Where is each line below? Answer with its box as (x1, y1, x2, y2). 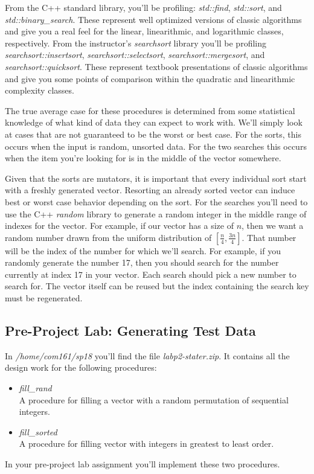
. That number (242, 231, 296, 243)
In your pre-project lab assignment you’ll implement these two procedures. (5, 458, 280, 470)
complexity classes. (5, 84, 74, 97)
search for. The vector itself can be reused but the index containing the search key (5, 280, 309, 292)
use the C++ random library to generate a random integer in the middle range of (5, 207, 307, 220)
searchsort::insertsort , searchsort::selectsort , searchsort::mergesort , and (5, 48, 265, 61)
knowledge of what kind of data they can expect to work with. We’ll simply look (5, 116, 303, 129)
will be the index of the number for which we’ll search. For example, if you (5, 244, 281, 257)
